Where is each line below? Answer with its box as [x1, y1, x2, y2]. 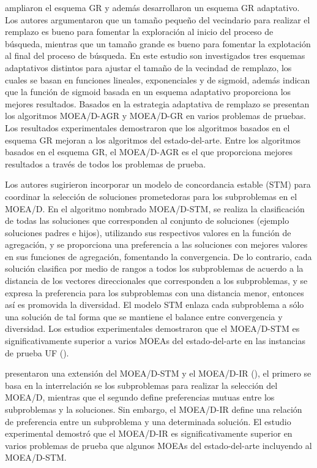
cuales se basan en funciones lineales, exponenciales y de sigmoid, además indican [5, 73, 310, 86]
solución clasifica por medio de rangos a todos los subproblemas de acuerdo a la [5, 262, 304, 275]
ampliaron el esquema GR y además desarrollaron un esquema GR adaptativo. [5, 1, 300, 13]
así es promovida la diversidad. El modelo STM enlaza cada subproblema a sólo [5, 298, 304, 311]
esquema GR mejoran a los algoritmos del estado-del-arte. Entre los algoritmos [5, 133, 300, 146]
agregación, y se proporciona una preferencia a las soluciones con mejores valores [5, 238, 308, 251]
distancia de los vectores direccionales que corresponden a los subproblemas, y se [5, 274, 308, 287]
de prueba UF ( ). [5, 346, 69, 359]
